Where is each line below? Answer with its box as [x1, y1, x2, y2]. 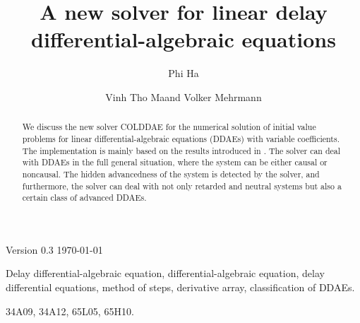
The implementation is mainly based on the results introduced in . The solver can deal [22, 144, 341, 156]
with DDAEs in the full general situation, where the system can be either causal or [22, 156, 328, 168]
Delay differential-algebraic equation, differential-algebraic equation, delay [6, 266, 325, 281]
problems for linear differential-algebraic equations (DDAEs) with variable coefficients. [22, 132, 340, 144]
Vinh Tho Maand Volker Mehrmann [105, 89, 262, 104]
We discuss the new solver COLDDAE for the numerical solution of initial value [22, 121, 316, 133]
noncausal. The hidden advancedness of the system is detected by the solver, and [22, 168, 320, 180]
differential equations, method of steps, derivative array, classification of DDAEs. [6, 280, 355, 295]
